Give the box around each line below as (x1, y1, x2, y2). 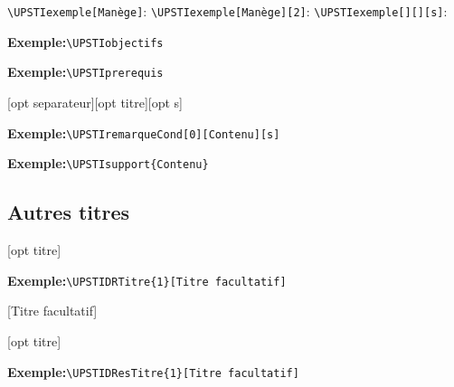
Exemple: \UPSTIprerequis (7, 62, 164, 81)
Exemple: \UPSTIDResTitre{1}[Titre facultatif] (7, 362, 299, 381)
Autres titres (7, 198, 130, 226)
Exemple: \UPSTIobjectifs (7, 32, 164, 51)
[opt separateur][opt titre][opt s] (7, 92, 183, 111)
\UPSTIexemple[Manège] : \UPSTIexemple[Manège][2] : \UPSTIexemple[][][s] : (7, 2, 448, 20)
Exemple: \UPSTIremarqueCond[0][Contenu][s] (7, 123, 280, 142)
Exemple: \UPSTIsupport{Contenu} (7, 154, 209, 173)
